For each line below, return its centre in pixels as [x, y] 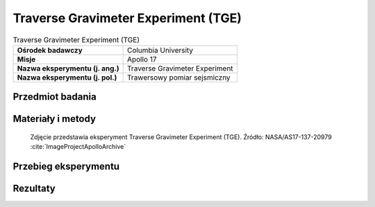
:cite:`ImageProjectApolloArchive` [78, 147]
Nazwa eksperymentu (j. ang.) [68, 68]
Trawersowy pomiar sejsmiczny [178, 78]
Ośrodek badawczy [50, 50]
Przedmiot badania [55, 97]
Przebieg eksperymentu [66, 166]
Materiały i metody [55, 119]
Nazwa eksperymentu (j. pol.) [67, 78]
